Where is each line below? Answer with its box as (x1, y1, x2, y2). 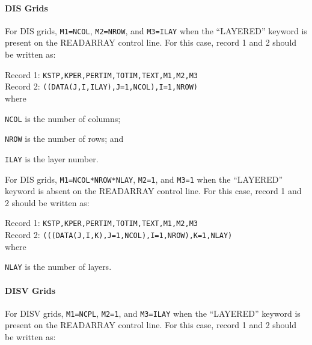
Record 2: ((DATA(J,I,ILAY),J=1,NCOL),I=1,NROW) (5, 80, 198, 93)
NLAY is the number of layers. (5, 260, 112, 273)
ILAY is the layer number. (5, 152, 99, 165)
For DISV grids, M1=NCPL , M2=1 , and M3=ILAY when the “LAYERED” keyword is (5, 307, 301, 319)
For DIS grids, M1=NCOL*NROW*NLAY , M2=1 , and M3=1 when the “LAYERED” (5, 172, 283, 185)
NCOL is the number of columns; (5, 112, 121, 124)
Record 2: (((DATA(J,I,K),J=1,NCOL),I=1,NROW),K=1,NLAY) (5, 228, 233, 241)
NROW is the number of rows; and (5, 132, 124, 145)
